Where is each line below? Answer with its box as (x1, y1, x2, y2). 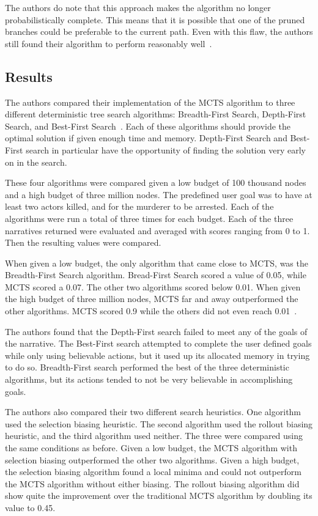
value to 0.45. (5, 501, 56, 514)
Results (5, 67, 53, 86)
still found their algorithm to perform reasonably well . (5, 37, 212, 50)
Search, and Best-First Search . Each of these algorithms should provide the (5, 119, 291, 132)
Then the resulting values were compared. (5, 236, 161, 249)
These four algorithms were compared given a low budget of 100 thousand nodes (5, 176, 306, 189)
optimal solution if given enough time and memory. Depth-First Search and (5, 131, 287, 144)
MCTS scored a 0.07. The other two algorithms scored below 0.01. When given (5, 280, 301, 293)
